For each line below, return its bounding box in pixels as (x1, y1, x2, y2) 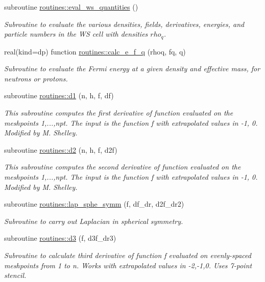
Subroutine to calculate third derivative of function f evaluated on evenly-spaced (4, 249, 251, 260)
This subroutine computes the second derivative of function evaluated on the (4, 161, 241, 172)
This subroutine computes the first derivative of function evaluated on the (4, 107, 233, 118)
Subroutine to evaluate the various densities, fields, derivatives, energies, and (4, 18, 245, 29)
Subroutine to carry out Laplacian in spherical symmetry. (4, 215, 183, 226)
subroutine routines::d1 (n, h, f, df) (4, 90, 114, 101)
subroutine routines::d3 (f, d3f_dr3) (4, 233, 116, 243)
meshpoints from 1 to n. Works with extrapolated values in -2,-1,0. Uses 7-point (4, 260, 252, 270)
